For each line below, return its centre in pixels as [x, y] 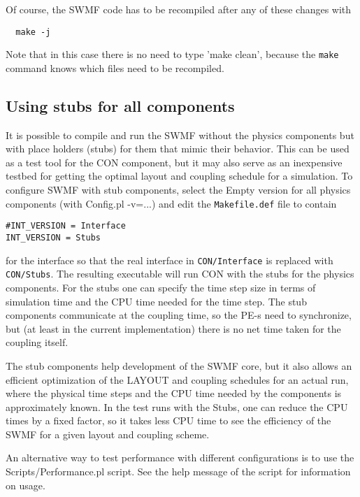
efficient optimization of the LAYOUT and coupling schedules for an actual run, [177, 379]
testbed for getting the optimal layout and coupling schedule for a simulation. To [179, 176]
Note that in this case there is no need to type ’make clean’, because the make [172, 54]
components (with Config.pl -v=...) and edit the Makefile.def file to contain [171, 203]
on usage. [26, 485]
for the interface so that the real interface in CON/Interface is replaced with [170, 260]
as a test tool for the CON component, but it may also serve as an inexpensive [174, 162]
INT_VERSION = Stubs [53, 237]
